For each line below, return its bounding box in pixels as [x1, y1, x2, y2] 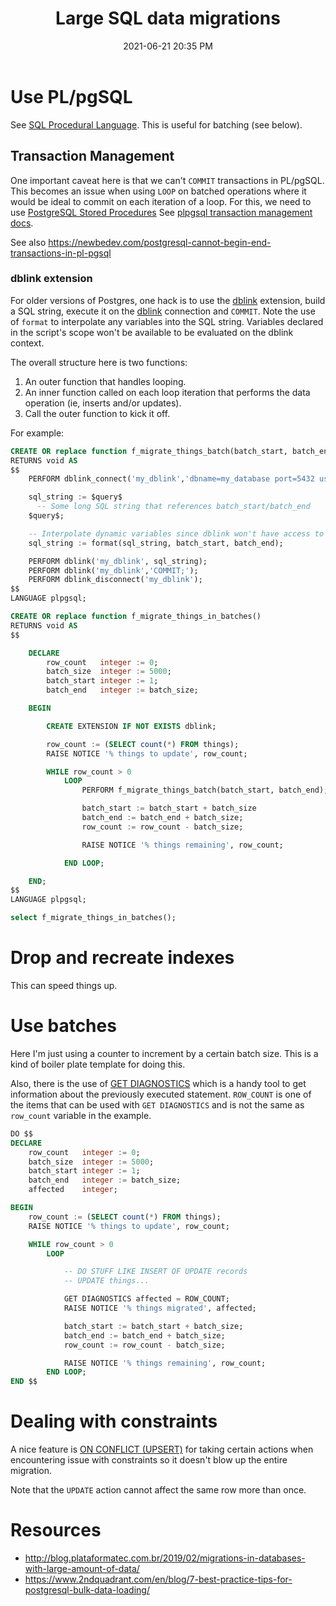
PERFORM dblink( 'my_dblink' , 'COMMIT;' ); [28, 565, 199, 576]
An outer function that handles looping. [24, 375, 187, 387]
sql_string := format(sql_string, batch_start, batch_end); [28, 538, 284, 548]
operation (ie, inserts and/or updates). [24, 397, 182, 409]
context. [10, 337, 45, 349]
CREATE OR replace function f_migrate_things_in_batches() [10, 612, 262, 622]
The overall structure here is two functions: [10, 356, 188, 368]
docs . [10, 217, 34, 229]
